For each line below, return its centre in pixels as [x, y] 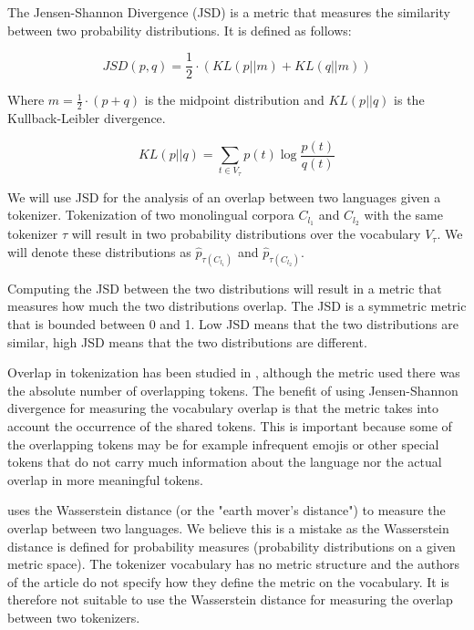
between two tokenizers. [74, 617]
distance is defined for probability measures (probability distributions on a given [232, 546]
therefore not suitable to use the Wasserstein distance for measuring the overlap [230, 599]
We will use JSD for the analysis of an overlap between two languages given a [224, 196]
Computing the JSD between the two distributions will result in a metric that [225, 288]
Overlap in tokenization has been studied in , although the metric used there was [234, 372]
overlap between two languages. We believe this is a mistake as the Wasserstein [228, 527]
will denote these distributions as [99, 251]
